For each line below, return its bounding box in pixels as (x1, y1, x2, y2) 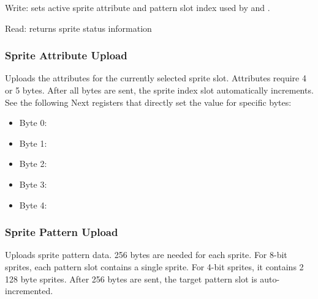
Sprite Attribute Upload (5, 48, 127, 63)
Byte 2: (19, 157, 47, 170)
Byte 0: (19, 116, 47, 129)
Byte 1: (19, 136, 47, 149)
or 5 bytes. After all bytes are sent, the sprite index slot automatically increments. (5, 84, 314, 96)
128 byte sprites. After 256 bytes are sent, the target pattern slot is (5, 272, 257, 285)
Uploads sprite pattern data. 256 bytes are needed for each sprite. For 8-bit (5, 248, 287, 261)
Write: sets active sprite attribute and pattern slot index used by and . (5, 1, 270, 13)
